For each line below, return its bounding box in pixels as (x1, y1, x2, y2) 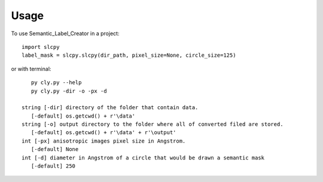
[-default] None (31, 146, 79, 153)
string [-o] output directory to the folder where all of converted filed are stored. (22, 121, 284, 128)
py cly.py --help (31, 79, 82, 86)
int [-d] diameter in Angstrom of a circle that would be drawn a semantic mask (22, 154, 265, 161)
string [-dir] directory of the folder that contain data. (22, 104, 199, 111)
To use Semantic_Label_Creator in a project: (11, 30, 120, 37)
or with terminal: (11, 65, 51, 72)
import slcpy (22, 44, 60, 50)
